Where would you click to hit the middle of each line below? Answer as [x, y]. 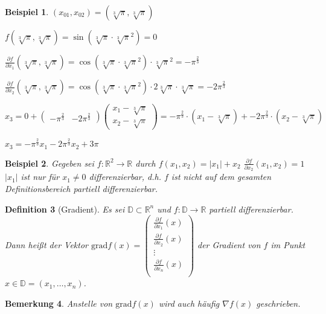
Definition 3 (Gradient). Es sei [65, 209]
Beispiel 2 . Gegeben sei [50, 163]
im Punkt [288, 245]
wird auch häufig [189, 303]
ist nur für [40, 177]
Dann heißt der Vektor [46, 245]
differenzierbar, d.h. [125, 177]
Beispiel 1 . [27, 11]
